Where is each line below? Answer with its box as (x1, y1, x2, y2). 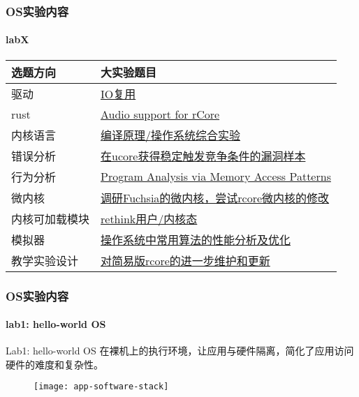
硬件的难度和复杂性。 (6, 357, 103, 371)
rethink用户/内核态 (101, 210, 198, 227)
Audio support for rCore (101, 105, 220, 122)
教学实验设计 (11, 252, 79, 269)
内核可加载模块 (11, 210, 90, 227)
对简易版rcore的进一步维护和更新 (101, 252, 270, 269)
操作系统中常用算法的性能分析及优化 (101, 231, 291, 248)
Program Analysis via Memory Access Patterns (101, 168, 331, 185)
